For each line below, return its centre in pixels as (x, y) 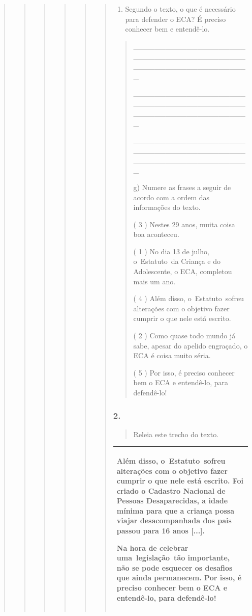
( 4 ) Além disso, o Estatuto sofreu (189, 298)
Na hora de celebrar (152, 547)
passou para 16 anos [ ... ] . (161, 531)
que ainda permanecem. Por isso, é (179, 578)
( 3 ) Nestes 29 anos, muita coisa (184, 224)
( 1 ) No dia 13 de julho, (171, 251)
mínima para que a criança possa (175, 510)
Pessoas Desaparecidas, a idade (172, 501)
